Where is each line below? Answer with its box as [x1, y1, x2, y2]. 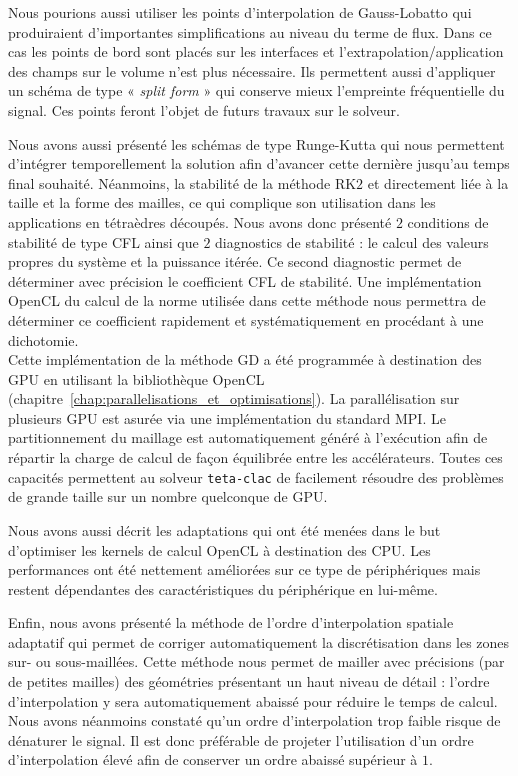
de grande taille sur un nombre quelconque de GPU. [8, 486, 328, 507]
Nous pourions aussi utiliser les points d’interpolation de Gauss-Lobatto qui [8, 2, 472, 22]
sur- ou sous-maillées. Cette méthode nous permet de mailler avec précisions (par [8, 651, 505, 672]
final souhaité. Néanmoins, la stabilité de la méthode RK [8, 172, 357, 193]
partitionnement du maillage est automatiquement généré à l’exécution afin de [8, 427, 488, 448]
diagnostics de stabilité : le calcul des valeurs [215, 231, 489, 252]
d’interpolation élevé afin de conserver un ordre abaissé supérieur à [8, 749, 418, 770]
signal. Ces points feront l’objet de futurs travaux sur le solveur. [8, 99, 400, 120]
